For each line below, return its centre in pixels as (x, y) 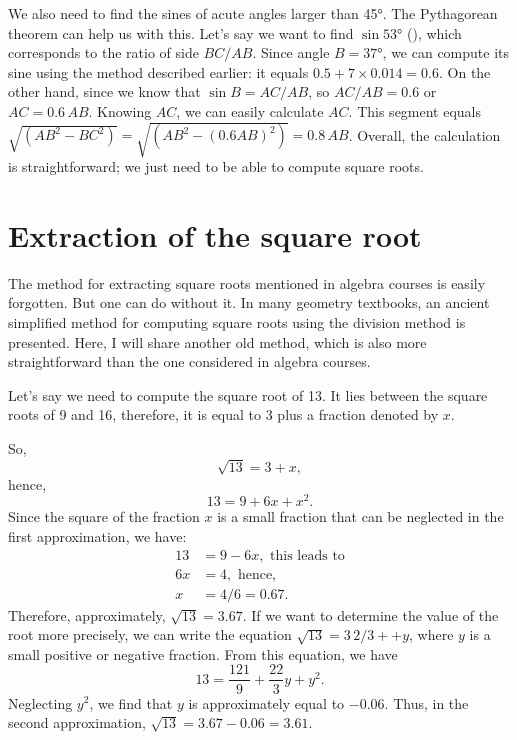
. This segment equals (415, 110)
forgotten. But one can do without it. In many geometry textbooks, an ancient (249, 302)
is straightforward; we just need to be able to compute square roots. (216, 166)
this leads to (307, 555)
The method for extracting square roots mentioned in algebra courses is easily (247, 282)
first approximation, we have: (97, 536)
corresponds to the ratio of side (103, 52)
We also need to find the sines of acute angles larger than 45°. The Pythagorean (253, 13)
